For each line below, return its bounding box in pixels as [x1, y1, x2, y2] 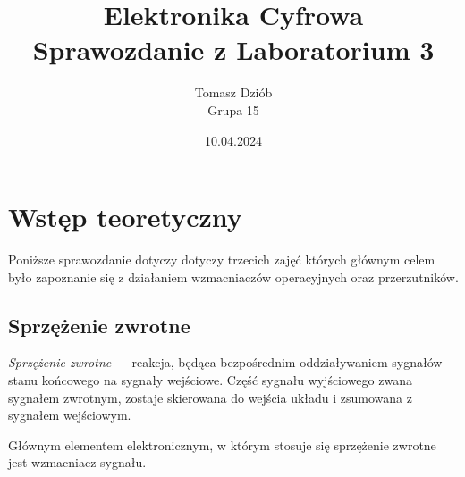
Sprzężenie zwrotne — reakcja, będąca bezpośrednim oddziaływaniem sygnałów [8, 353, 443, 372]
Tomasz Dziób [194, 83, 273, 102]
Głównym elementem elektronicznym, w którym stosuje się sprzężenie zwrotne [8, 435, 436, 454]
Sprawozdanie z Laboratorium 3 [32, 31, 435, 68]
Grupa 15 [207, 100, 259, 119]
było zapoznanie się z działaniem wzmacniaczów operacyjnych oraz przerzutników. [8, 267, 459, 286]
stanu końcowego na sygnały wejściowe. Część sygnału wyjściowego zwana [8, 371, 412, 389]
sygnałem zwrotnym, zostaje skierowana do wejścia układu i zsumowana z [8, 388, 412, 406]
